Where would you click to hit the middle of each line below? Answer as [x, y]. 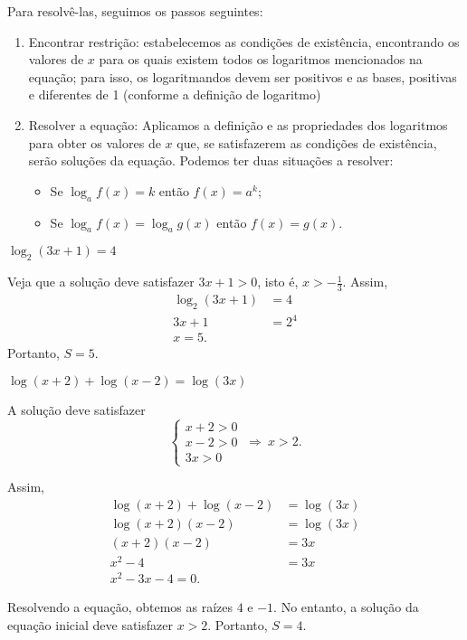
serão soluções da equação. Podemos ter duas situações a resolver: [211, 160]
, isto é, [278, 282]
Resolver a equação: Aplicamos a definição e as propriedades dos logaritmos [238, 124]
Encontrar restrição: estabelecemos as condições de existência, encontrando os [244, 41]
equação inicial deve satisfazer [90, 624]
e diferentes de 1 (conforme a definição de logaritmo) [175, 94]
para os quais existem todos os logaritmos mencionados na [261, 59]
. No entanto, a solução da [346, 607]
